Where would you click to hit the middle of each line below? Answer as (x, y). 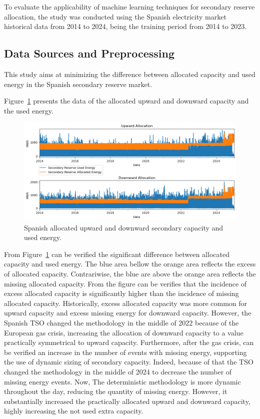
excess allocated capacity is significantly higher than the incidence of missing (121, 293)
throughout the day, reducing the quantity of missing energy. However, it (116, 391)
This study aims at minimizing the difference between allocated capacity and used (130, 74)
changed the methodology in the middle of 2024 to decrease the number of (118, 371)
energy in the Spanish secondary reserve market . (78, 84)
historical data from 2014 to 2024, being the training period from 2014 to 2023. (125, 26)
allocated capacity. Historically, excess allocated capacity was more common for (126, 303)
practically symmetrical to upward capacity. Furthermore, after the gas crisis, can (129, 342)
